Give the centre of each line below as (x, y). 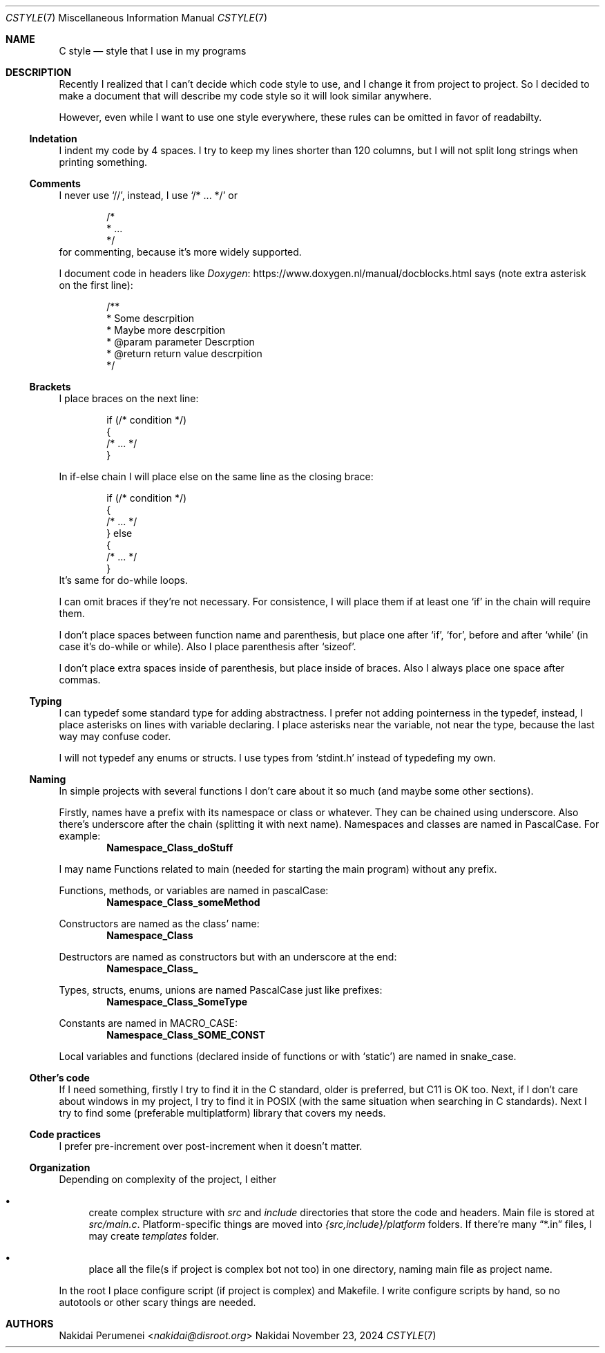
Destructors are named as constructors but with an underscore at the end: (228, 957)
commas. (80, 680)
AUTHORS (30, 1324)
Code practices (65, 1134)
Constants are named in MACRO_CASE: (148, 1023)
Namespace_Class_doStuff (170, 848)
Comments (55, 183)
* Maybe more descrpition (166, 330)
